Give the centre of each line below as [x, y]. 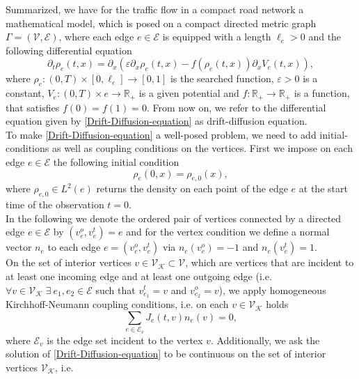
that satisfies [33, 107]
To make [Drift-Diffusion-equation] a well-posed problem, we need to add [161, 134]
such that [115, 289]
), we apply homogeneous [272, 289]
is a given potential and [189, 93]
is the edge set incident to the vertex [125, 340]
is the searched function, [222, 78]
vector [19, 247]
